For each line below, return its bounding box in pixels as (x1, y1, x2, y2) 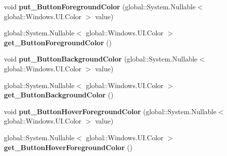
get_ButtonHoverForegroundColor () (4, 142, 132, 152)
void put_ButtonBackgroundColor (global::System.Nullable (4, 54, 197, 64)
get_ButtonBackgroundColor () (4, 90, 114, 100)
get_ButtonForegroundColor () (4, 37, 112, 47)
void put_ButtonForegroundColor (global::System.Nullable (4, 1, 196, 11)
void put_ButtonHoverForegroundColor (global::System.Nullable (4, 106, 217, 116)
